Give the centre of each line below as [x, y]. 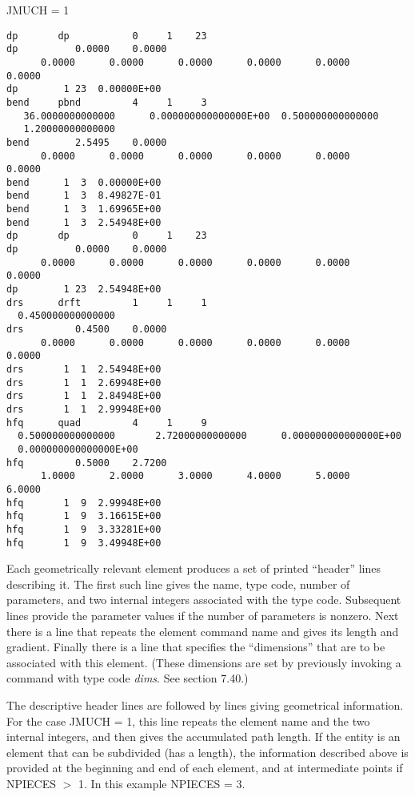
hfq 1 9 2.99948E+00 [84, 503]
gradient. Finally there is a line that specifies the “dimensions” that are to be [196, 647]
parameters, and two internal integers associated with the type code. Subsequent [204, 600]
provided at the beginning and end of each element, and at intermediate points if [205, 768]
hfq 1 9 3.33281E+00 [84, 529]
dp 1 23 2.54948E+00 [84, 290]
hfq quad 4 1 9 [107, 423]
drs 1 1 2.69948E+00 [84, 382]
